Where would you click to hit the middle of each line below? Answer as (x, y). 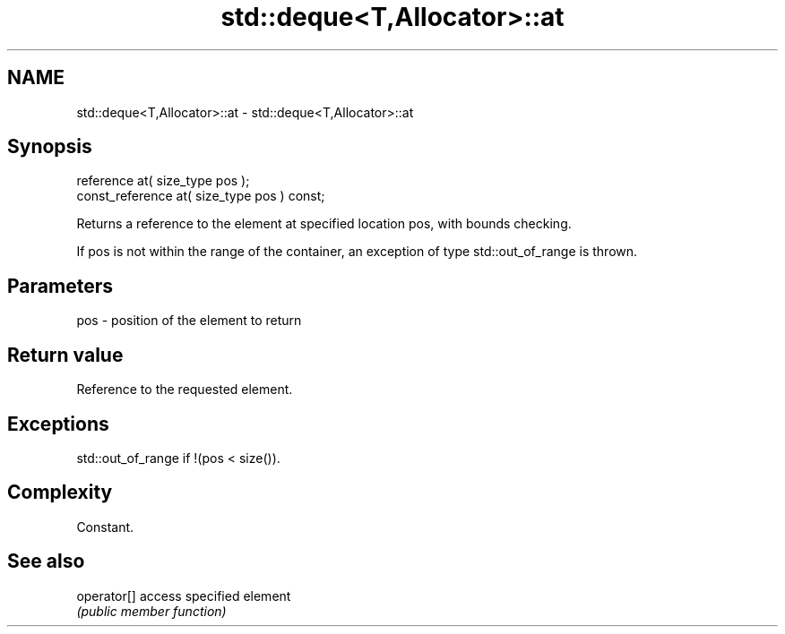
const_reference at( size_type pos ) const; (201, 196)
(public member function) (151, 611)
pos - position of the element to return (189, 321)
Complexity (60, 493)
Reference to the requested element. (185, 390)
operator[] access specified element (184, 595)
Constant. (105, 527)
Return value (65, 355)
